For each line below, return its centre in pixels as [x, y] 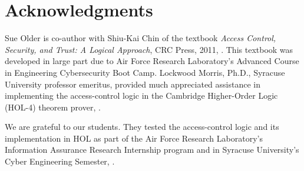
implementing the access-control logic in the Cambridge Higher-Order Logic [141, 95]
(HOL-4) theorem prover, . [53, 107]
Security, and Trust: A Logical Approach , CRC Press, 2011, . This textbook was [149, 49]
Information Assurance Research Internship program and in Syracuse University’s [152, 150]
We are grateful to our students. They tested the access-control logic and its [142, 127]
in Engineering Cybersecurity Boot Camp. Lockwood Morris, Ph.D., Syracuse [145, 72]
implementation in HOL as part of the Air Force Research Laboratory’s [134, 138]
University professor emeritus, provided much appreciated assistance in [133, 84]
